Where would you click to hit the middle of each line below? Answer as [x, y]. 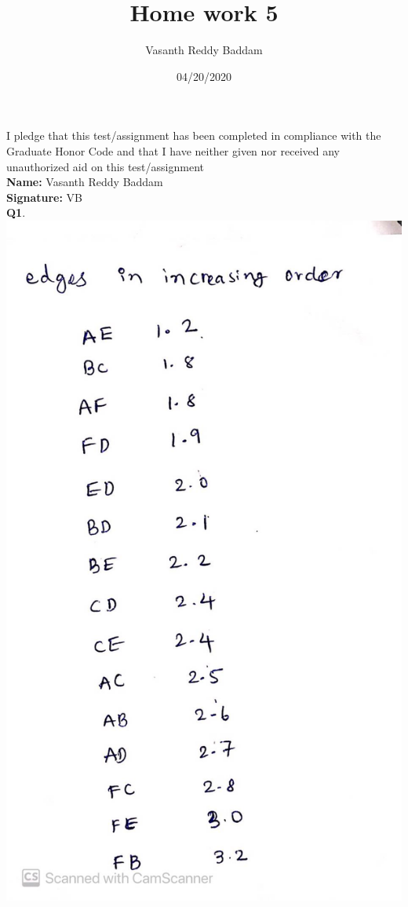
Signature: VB [44, 197]
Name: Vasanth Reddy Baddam [85, 182]
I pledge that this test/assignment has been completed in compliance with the [194, 135]
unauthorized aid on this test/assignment [105, 166]
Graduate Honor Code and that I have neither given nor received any [173, 150]
